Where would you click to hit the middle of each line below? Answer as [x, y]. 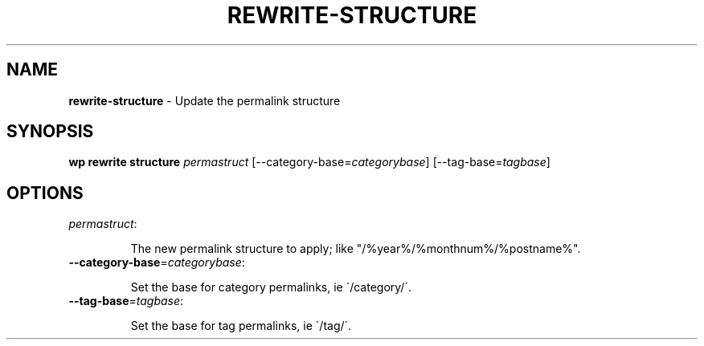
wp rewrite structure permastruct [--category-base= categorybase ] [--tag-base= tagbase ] [309, 162]
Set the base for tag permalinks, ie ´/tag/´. [241, 326]
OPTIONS [45, 193]
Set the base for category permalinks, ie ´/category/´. [271, 287]
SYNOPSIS [50, 132]
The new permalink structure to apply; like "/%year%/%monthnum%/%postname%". [356, 249]
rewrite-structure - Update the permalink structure [205, 100]
